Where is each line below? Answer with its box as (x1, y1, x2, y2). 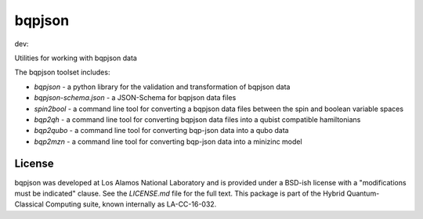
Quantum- (345, 188, 380, 198)
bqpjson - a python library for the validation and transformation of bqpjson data (34, 82, 291, 92)
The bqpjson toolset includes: (14, 67, 110, 77)
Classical (14, 199, 45, 209)
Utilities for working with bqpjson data (14, 53, 137, 63)
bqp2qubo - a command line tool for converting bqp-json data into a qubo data (34, 126, 289, 135)
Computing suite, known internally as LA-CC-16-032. (45, 199, 217, 209)
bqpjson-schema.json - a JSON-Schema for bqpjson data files (34, 93, 237, 102)
